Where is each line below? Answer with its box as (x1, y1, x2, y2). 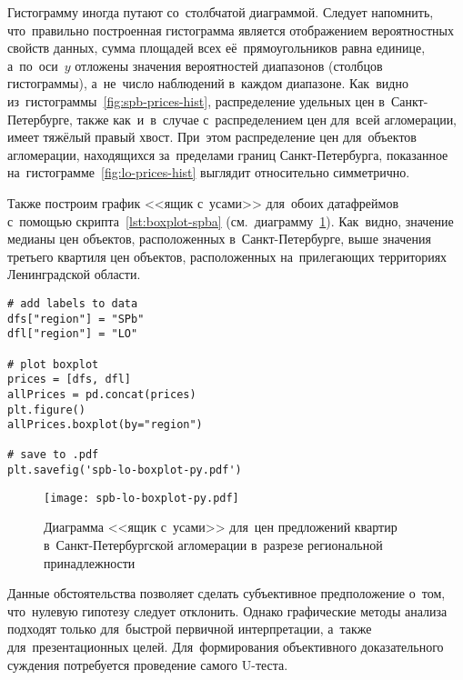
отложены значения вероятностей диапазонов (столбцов (75, 55, 383, 75)
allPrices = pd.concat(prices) (7, 387, 196, 401)
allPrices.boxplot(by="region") (7, 418, 203, 432)
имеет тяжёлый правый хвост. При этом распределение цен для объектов (7, 127, 417, 146)
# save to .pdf (7, 448, 99, 462)
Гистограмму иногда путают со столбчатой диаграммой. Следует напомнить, (7, 3, 434, 21)
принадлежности (44, 553, 136, 572)
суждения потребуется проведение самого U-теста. (7, 655, 288, 674)
